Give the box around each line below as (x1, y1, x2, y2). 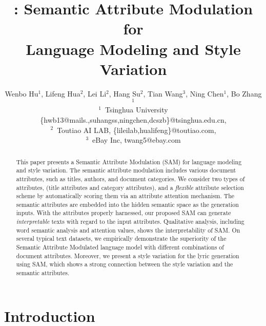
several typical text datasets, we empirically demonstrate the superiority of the (16, 234, 227, 243)
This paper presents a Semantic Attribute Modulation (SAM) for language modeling (16, 157, 242, 166)
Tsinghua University (105, 104, 168, 115)
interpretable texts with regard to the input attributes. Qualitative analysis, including (16, 217, 244, 226)
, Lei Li (83, 88, 107, 99)
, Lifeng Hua (41, 88, 80, 99)
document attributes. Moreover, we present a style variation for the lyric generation (16, 251, 239, 260)
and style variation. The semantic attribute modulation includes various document (16, 166, 236, 175)
